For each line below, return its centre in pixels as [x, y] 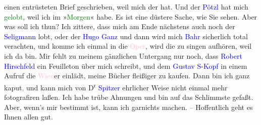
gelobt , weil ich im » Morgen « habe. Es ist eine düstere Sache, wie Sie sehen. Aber [131, 16]
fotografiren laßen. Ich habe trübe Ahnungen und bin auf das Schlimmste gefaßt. [129, 97]
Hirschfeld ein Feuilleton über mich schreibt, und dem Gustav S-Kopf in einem [126, 66]
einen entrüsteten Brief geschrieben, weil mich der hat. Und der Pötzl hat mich [126, 7]
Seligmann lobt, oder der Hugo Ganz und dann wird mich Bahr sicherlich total [126, 36]
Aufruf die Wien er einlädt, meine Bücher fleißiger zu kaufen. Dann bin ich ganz [127, 76]
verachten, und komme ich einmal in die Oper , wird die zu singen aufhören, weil [128, 46]
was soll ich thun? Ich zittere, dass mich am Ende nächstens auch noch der [120, 26]
